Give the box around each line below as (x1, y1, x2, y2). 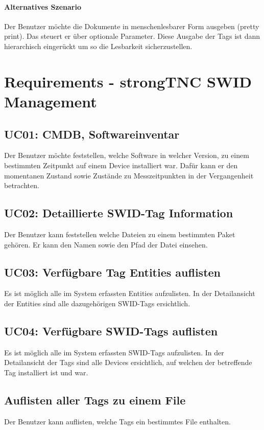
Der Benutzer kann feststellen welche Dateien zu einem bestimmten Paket (4, 229, 235, 239)
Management (4, 90, 97, 111)
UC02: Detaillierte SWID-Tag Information (4, 205, 233, 221)
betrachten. (4, 180, 39, 191)
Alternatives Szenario (4, 1, 81, 12)
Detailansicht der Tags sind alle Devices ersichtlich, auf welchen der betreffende (4, 357, 252, 368)
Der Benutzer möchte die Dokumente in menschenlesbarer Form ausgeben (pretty (4, 20, 259, 31)
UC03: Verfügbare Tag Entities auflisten (4, 264, 221, 280)
